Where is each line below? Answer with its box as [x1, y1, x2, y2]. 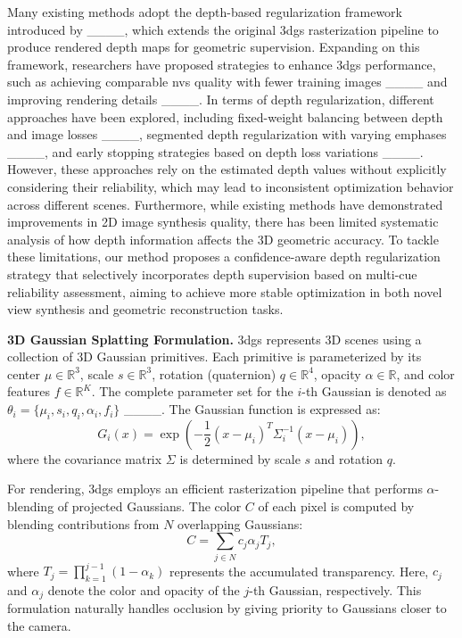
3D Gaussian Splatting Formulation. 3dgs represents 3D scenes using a [7, 329, 422, 348]
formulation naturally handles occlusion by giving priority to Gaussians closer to [7, 599, 447, 617]
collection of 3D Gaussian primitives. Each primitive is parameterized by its [7, 347, 422, 366]
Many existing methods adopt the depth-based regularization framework [7, 3, 402, 21]
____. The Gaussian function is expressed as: [123, 400, 381, 418]
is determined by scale [179, 449, 301, 468]
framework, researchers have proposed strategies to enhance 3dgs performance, [7, 54, 436, 73]
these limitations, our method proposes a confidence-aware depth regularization [7, 247, 441, 266]
